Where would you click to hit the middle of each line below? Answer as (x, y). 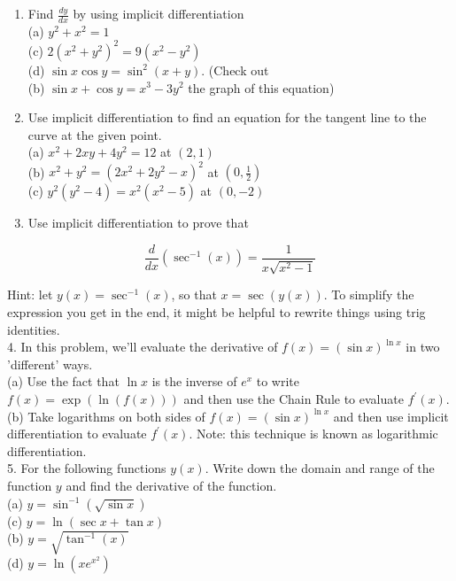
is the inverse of (194, 381)
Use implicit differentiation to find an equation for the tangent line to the (227, 117)
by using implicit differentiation (158, 13)
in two (423, 347)
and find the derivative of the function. (171, 485)
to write (278, 381)
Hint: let (30, 294)
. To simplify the (369, 294)
